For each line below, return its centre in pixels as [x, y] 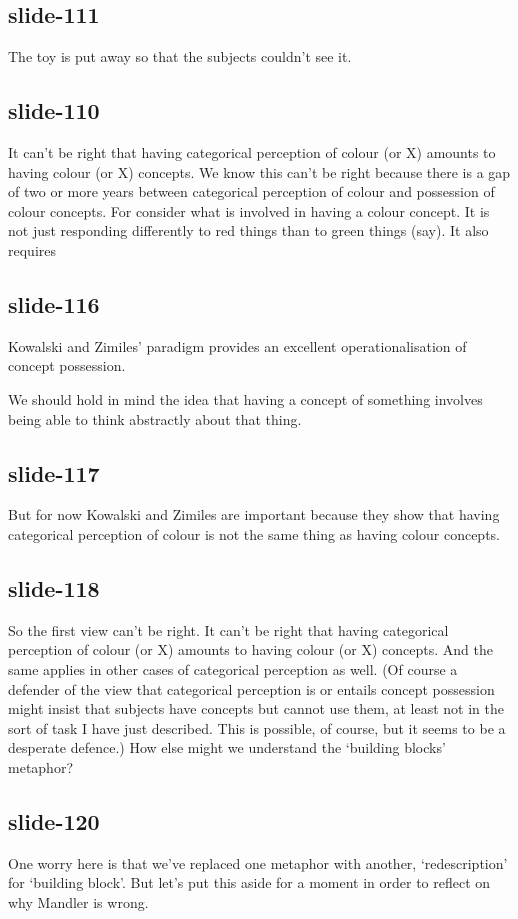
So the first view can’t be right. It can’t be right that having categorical [228, 629]
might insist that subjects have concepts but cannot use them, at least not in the [256, 708]
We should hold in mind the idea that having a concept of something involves [245, 398]
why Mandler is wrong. [78, 901]
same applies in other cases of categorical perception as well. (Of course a [233, 668]
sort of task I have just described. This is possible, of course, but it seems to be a [257, 727]
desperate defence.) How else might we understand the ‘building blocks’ [227, 747]
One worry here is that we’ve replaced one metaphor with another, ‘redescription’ [258, 862]
